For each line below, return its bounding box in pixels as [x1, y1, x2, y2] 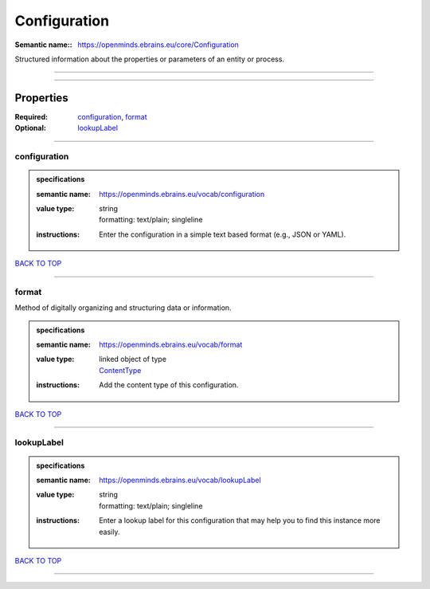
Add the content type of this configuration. [99, 380, 239, 390]
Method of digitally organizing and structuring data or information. [14, 303, 232, 312]
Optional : [14, 124, 47, 133]
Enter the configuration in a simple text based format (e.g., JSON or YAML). [99, 230, 346, 239]
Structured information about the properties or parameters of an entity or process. [14, 54, 285, 64]
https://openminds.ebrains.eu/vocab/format [99, 340, 243, 350]
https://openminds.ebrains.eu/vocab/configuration [99, 189, 265, 198]
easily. [99, 527, 120, 536]
